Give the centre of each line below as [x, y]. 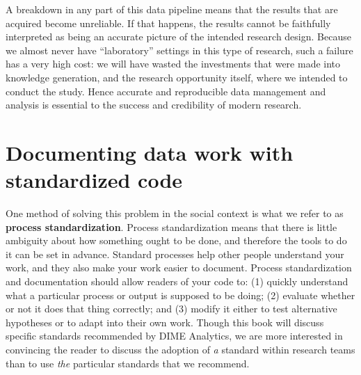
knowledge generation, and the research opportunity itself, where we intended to [177, 77]
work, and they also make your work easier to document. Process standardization [179, 268]
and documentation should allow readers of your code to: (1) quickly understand [177, 281]
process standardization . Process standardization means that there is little [171, 226]
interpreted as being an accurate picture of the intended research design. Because [178, 37]
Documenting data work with [150, 152]
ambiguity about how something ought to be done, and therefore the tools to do [176, 240]
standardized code [94, 180]
